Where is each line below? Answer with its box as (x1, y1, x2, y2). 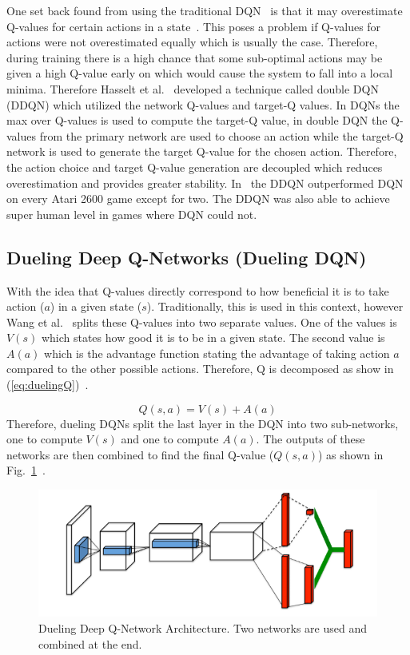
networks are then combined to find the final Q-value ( (6, 446, 274, 462)
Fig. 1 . (6, 462, 46, 478)
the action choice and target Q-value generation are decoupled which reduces (6, 158, 383, 175)
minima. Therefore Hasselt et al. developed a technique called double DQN (6, 80, 379, 97)
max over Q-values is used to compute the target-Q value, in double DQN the (6, 112, 388, 129)
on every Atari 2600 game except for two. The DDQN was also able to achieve (6, 190, 390, 207)
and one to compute (121, 431, 219, 447)
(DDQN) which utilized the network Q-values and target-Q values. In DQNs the (6, 96, 400, 113)
